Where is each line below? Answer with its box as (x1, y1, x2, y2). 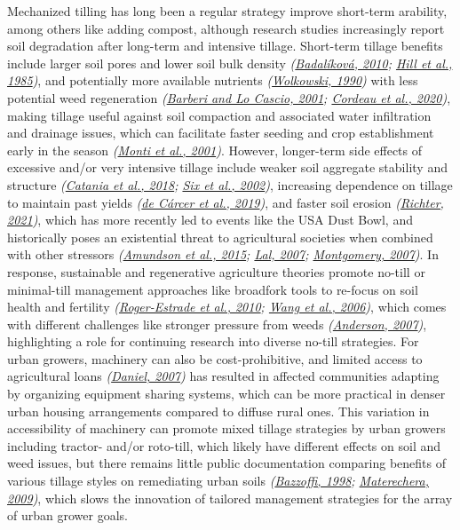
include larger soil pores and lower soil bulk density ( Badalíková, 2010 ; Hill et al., (7, 53, 453, 72)
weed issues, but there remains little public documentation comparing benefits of (7, 454, 447, 472)
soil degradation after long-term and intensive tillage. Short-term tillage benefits (7, 36, 443, 55)
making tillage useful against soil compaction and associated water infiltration (7, 106, 432, 124)
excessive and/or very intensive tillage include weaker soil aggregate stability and (7, 158, 448, 177)
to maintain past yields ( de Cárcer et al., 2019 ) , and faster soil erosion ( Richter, (7, 193, 444, 211)
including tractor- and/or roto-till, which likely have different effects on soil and (7, 436, 441, 455)
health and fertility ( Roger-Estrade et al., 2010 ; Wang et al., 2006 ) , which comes (7, 297, 447, 316)
